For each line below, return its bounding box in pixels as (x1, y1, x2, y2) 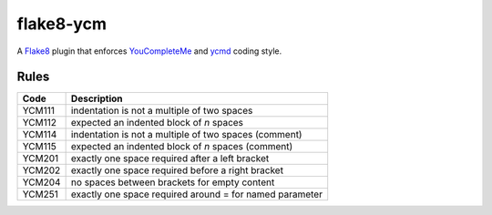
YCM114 (22, 128, 57, 141)
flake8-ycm (16, 14, 107, 34)
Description (70, 92, 123, 105)
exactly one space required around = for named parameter (70, 188, 323, 200)
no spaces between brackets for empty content (70, 176, 275, 189)
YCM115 (22, 140, 56, 153)
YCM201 (22, 152, 59, 165)
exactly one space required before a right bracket (70, 164, 284, 177)
